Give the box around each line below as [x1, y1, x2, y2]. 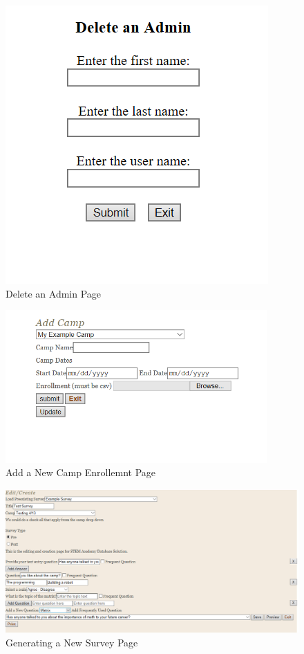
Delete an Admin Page [6, 286, 102, 300]
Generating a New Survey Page [6, 635, 138, 649]
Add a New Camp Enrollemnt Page [6, 465, 156, 480]
